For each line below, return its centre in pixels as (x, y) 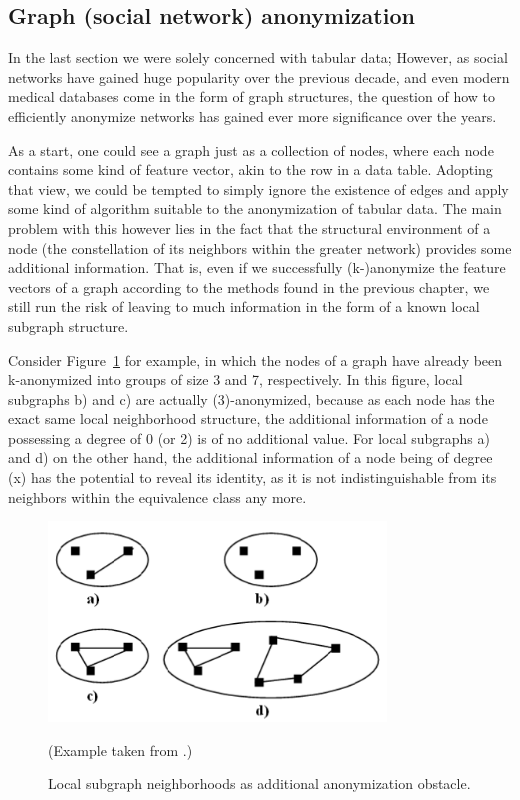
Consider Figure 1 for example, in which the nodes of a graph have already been (255, 359)
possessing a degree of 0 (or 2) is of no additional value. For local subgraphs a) (249, 437)
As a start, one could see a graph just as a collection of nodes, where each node (251, 149)
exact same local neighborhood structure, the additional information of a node (248, 418)
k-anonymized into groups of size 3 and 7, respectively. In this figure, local (235, 379)
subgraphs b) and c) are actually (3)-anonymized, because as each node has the (251, 398)
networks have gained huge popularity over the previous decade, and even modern (259, 76)
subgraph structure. (68, 325)
